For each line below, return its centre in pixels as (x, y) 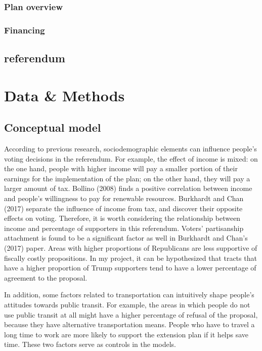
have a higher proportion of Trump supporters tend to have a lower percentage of (130, 268)
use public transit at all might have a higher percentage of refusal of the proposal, (131, 314)
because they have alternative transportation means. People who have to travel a (129, 324)
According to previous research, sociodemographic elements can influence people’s (130, 149)
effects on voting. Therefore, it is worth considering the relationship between (122, 218)
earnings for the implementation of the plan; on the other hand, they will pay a (127, 178)
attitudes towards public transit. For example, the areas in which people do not (127, 304)
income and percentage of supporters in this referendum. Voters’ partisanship (124, 228)
